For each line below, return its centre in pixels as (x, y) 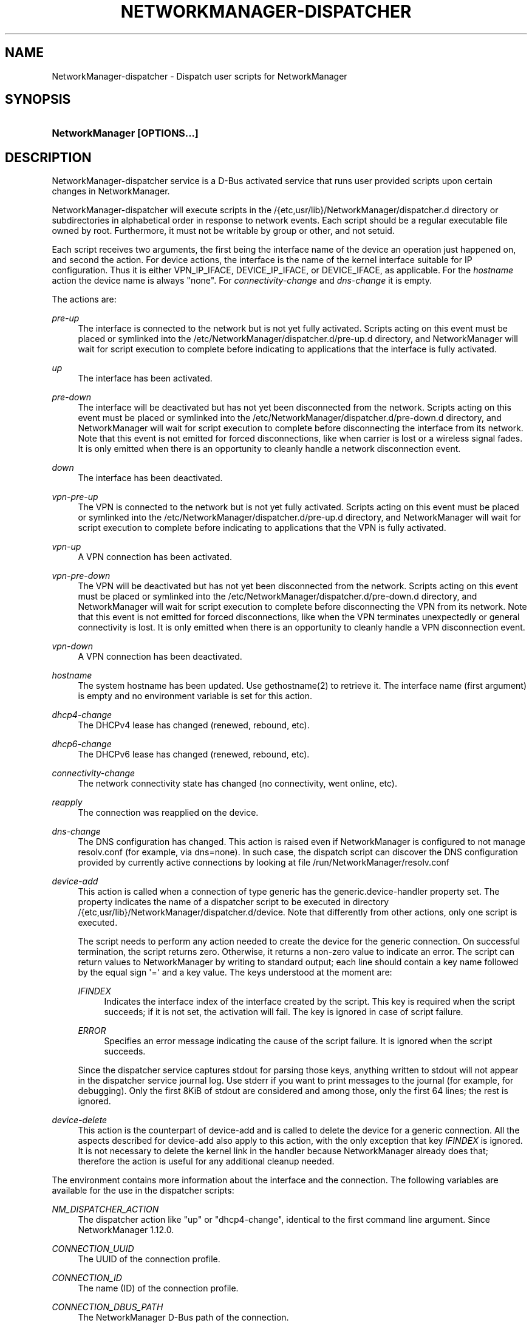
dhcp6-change (82, 744)
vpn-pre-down (81, 576)
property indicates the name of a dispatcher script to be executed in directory (234, 902)
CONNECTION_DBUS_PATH (107, 1307)
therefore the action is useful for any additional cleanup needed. (206, 1161)
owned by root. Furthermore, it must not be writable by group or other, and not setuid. (223, 231)
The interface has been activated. (145, 378)
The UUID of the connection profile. (149, 1259)
